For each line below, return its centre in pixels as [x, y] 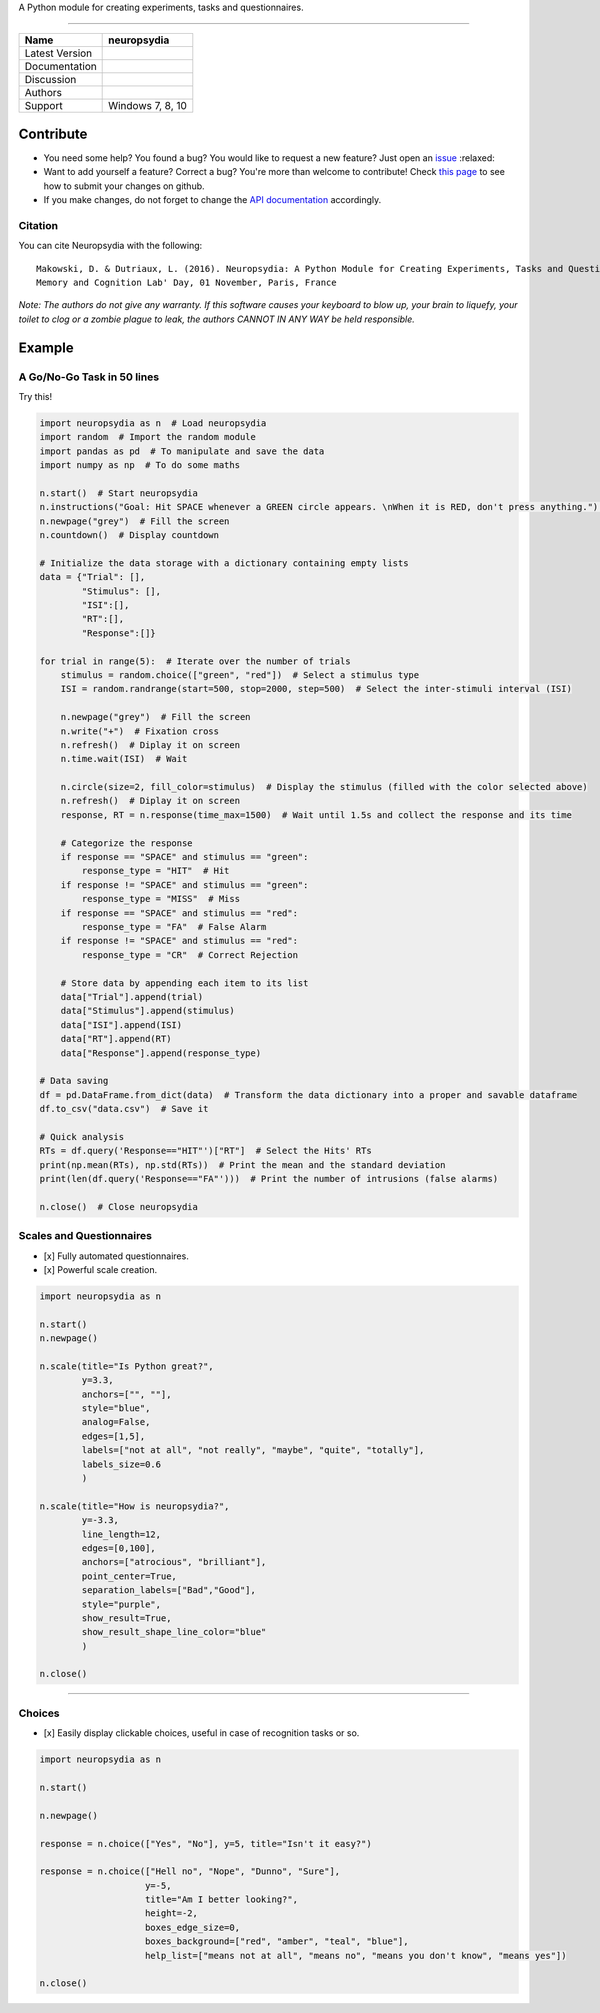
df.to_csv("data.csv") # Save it [124, 1109]
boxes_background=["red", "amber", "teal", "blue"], [277, 1941]
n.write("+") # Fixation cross [140, 731]
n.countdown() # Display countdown [129, 535]
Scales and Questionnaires [85, 1236]
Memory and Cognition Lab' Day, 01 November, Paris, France [186, 282]
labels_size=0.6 [121, 1464]
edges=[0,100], [119, 1548]
